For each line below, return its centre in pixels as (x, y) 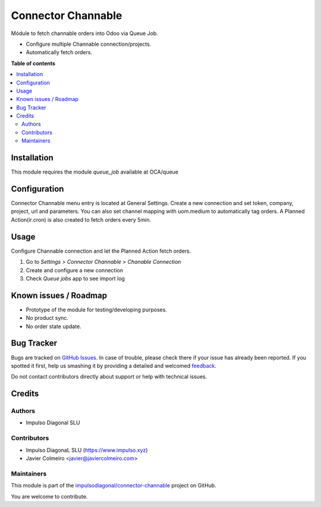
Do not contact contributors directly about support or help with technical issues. (109, 377)
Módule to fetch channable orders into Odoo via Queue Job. (85, 33)
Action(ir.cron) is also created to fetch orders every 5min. (81, 219)
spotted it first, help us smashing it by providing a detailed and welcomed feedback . (114, 366)
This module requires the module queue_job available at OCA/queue (95, 172)
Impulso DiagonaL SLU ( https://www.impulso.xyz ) (87, 450)
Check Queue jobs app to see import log (75, 278)
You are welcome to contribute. (49, 496)
